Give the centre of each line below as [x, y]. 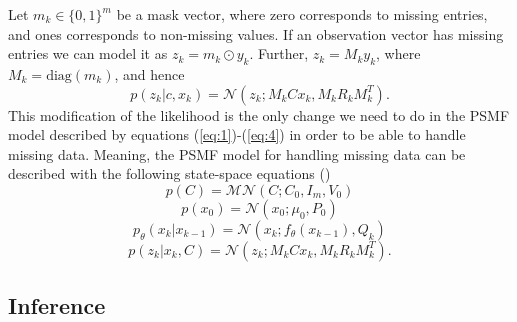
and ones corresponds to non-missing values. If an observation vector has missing [256, 33]
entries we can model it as [88, 53]
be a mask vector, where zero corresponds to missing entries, [302, 14]
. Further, [279, 53]
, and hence [149, 73]
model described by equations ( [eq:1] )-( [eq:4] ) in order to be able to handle [237, 134]
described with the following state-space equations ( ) [169, 173]
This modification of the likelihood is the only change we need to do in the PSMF [259, 114]
